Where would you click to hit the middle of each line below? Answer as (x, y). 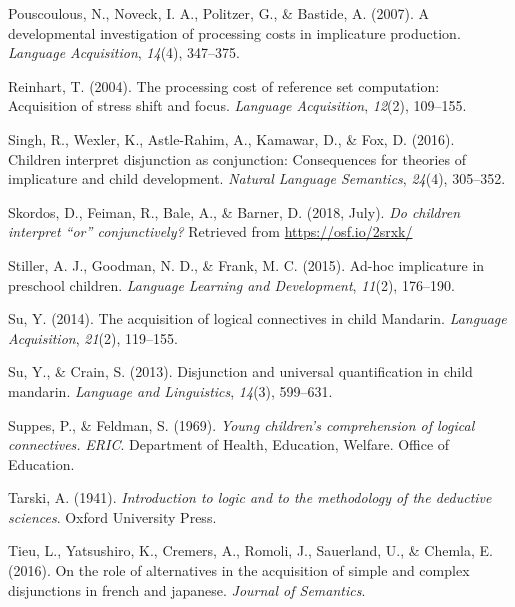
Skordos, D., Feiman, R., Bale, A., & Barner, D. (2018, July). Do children (234, 211)
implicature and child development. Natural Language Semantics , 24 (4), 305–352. (257, 178)
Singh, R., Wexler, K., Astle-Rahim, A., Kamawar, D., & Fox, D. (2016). (231, 138)
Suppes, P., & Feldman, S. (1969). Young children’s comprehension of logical (241, 424)
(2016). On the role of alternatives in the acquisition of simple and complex (239, 570)
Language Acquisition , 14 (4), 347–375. (124, 52)
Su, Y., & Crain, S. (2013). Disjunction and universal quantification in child (240, 371)
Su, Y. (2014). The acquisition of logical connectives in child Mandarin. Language (257, 318)
